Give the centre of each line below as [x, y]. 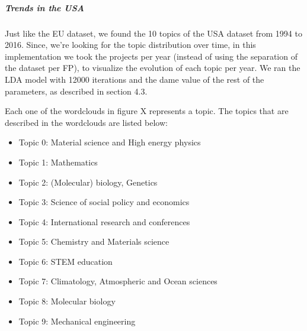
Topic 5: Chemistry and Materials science [94, 241]
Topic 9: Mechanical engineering [77, 321]
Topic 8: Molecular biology [67, 301]
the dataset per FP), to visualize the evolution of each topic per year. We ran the [153, 68]
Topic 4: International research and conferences [104, 221]
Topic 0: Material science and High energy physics [110, 142]
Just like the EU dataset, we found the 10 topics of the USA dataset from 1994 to [153, 33]
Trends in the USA [44, 7]
